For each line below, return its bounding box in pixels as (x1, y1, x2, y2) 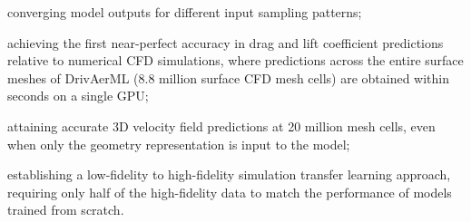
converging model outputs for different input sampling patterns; (7, 3, 362, 21)
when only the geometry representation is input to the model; (7, 134, 350, 153)
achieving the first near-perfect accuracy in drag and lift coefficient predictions (7, 33, 444, 52)
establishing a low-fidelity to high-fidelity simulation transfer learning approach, (7, 165, 451, 184)
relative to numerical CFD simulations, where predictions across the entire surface (7, 51, 464, 70)
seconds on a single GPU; (7, 86, 149, 105)
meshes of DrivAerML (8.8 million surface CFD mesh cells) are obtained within (7, 68, 450, 87)
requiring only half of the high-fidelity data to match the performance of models (7, 182, 452, 201)
